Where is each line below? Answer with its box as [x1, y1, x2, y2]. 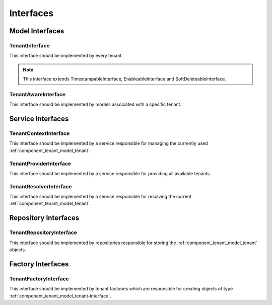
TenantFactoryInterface [9, 275, 69, 282]
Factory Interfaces [9, 260, 69, 268]
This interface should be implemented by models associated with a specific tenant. [9, 101, 181, 108]
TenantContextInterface [9, 130, 70, 137]
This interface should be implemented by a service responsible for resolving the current [9, 194, 191, 200]
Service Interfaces [9, 115, 69, 123]
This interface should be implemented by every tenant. [9, 53, 123, 59]
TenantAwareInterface [9, 91, 66, 98]
